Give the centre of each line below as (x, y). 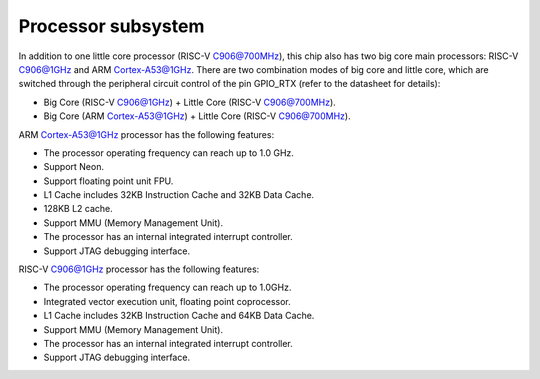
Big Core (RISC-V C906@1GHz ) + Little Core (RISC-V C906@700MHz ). (190, 102)
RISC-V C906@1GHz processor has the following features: (139, 269)
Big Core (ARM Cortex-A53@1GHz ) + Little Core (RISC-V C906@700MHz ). (197, 116)
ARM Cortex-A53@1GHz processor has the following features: (146, 134)
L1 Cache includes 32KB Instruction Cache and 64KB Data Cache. (179, 316)
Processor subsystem (111, 26)
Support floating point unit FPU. (108, 181)
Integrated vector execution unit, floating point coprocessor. (167, 301)
